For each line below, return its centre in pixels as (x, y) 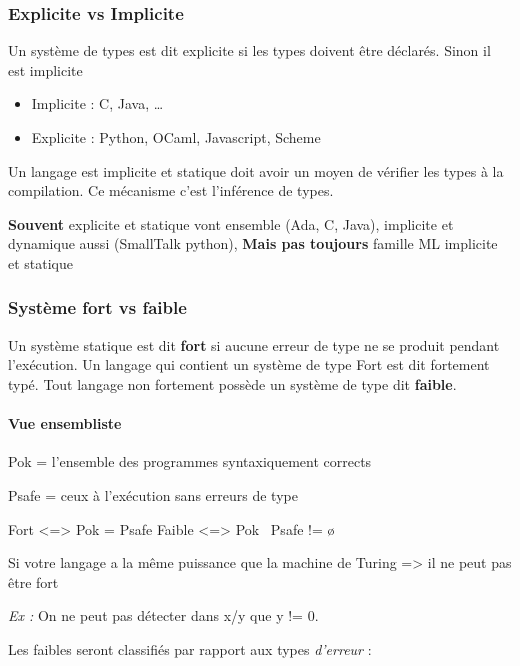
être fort (33, 581)
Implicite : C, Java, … (97, 103)
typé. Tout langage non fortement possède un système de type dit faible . (232, 383)
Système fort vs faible (97, 307)
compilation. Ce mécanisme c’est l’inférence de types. (171, 190)
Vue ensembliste (65, 423)
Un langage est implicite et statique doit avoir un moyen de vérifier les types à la (256, 170)
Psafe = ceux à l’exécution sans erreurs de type (153, 494)
